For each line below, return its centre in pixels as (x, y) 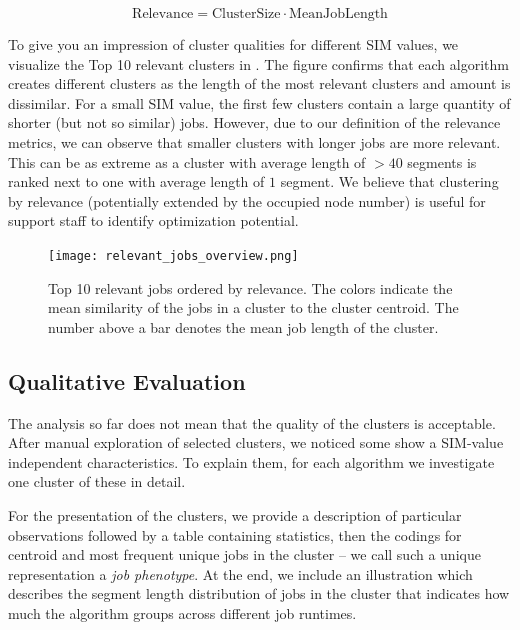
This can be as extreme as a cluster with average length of (187, 161)
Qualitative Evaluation (127, 380)
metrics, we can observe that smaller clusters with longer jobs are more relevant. (254, 141)
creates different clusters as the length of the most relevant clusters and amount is (259, 83)
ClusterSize (246, 14)
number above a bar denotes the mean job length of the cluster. (243, 326)
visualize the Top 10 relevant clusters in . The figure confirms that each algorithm (258, 63)
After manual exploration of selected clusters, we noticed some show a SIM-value (256, 442)
